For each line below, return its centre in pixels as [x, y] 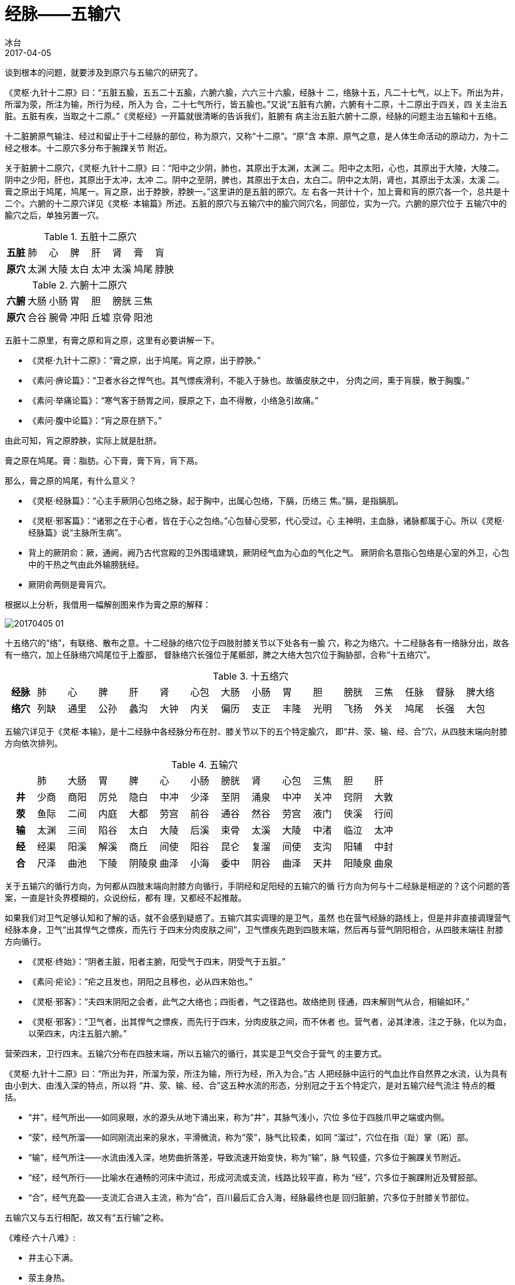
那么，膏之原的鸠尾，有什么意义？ [71, 480]
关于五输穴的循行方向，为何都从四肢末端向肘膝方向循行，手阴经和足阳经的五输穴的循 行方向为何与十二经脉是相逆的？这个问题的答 [257, 886]
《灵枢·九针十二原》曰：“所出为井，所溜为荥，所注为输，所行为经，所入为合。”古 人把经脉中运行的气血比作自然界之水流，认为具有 [256, 1073]
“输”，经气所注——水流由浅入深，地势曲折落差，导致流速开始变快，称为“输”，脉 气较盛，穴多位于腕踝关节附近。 [247, 1157]
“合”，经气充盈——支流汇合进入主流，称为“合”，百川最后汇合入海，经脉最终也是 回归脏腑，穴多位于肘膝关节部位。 [251, 1197]
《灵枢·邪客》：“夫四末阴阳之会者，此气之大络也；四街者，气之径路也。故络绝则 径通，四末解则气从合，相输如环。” [249, 1001]
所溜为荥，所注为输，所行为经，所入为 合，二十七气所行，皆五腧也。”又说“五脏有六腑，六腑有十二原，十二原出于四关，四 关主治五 [256, 104]
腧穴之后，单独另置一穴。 [54, 215]
